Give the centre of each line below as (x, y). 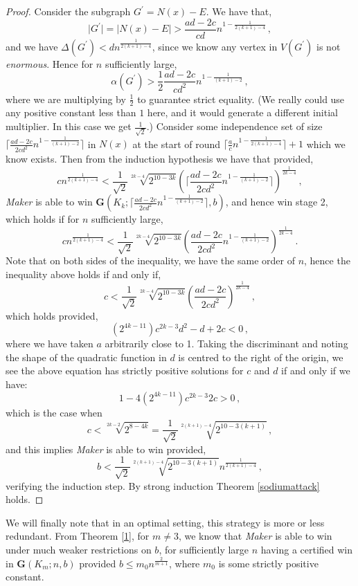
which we (326, 144)
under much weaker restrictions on (79, 550)
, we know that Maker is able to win (255, 536)
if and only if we (316, 370)
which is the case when (54, 412)
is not (329, 46)
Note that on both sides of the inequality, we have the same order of (150, 260)
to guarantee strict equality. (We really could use (241, 99)
